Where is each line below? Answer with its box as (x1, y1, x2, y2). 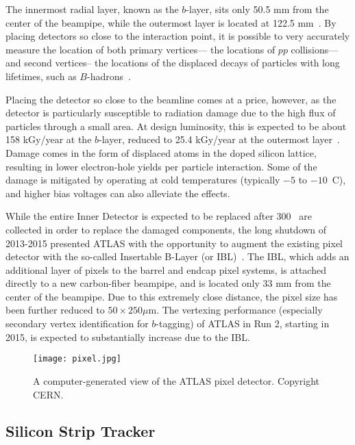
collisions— (291, 42, 339, 56)
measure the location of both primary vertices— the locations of (5, 42, 276, 56)
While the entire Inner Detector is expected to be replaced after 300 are (5, 209, 312, 223)
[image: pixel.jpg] (33, 354, 121, 364)
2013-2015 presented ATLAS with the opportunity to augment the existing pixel (5, 236, 343, 250)
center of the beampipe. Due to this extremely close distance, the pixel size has (5, 289, 338, 303)
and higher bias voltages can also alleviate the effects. (5, 186, 230, 200)
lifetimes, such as (5, 68, 77, 83)
